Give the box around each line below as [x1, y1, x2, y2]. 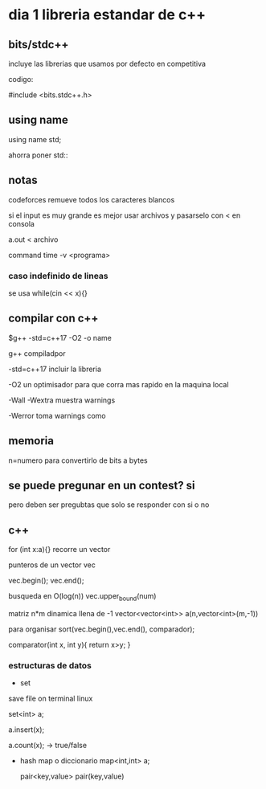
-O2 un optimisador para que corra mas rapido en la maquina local [8, 379, 229, 389]
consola [8, 219, 35, 228]
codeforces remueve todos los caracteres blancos [8, 194, 175, 204]
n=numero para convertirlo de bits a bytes [8, 456, 148, 465]
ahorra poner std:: [8, 150, 68, 160]
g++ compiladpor [8, 348, 66, 358]
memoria [8, 434, 55, 448]
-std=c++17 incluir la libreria [8, 364, 102, 374]
